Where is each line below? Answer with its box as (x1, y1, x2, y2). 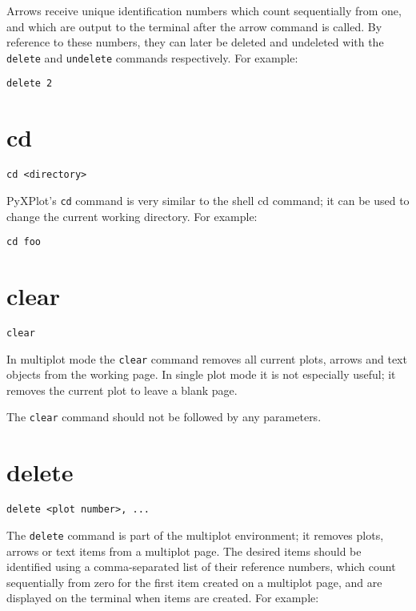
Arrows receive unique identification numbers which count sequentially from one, (6, 2, 402, 18)
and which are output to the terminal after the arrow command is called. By (6, 18, 382, 34)
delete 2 (6, 78, 53, 90)
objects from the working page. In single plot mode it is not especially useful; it (6, 366, 396, 383)
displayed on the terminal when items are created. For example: (6, 589, 319, 606)
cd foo (6, 236, 41, 248)
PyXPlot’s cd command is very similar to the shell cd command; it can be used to (6, 191, 410, 208)
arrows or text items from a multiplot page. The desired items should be (6, 542, 362, 559)
